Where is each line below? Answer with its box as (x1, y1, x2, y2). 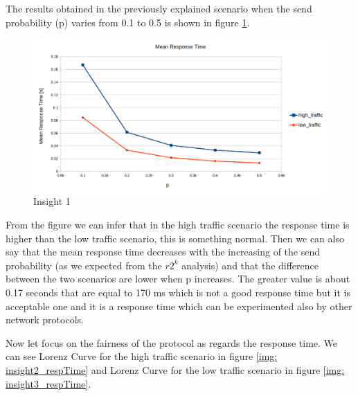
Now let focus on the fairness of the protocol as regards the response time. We (6, 335, 338, 350)
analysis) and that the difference (181, 258, 319, 272)
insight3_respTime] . (6, 376, 91, 390)
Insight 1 (33, 194, 71, 208)
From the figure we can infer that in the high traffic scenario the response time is (6, 217, 350, 232)
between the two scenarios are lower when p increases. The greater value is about (6, 271, 350, 286)
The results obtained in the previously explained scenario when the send (6, 1, 312, 15)
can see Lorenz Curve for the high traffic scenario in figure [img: (6, 349, 278, 363)
